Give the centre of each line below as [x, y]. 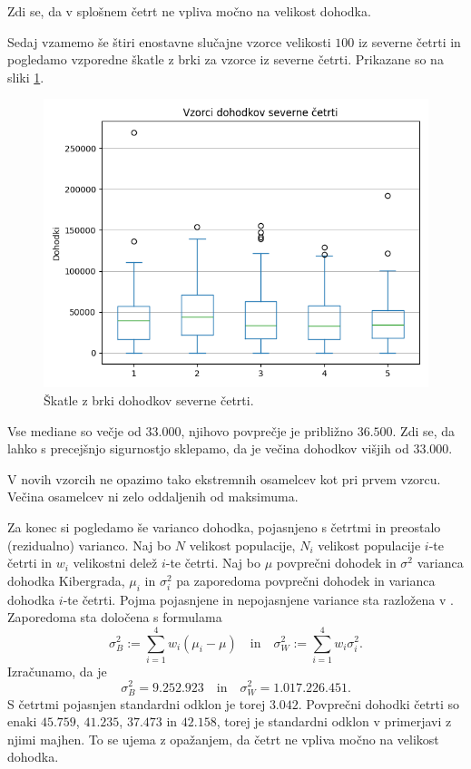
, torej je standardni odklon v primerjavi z [334, 721]
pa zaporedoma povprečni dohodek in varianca [306, 580]
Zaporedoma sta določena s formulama [115, 617]
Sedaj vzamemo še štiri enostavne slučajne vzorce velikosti [169, 41]
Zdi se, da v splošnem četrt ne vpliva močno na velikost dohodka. [189, 11]
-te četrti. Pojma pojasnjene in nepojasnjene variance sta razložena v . [258, 599]
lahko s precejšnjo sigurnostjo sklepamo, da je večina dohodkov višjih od [208, 448]
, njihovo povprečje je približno [267, 430]
